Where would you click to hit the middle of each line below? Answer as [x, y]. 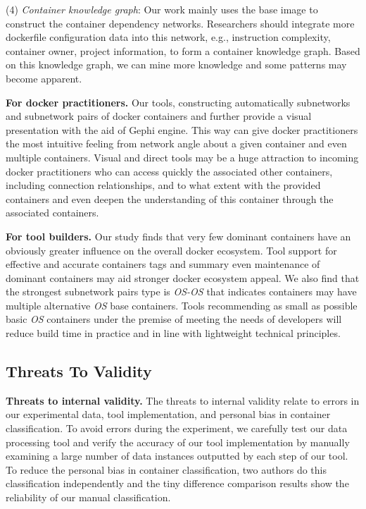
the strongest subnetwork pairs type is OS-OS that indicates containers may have [181, 292]
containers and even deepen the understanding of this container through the [170, 198]
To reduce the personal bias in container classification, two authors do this [166, 469]
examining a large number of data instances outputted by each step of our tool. [177, 456]
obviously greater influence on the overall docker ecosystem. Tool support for [171, 250]
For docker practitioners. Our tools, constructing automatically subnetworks [178, 102]
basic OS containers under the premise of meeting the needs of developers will [174, 319]
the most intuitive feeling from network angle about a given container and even [176, 143]
